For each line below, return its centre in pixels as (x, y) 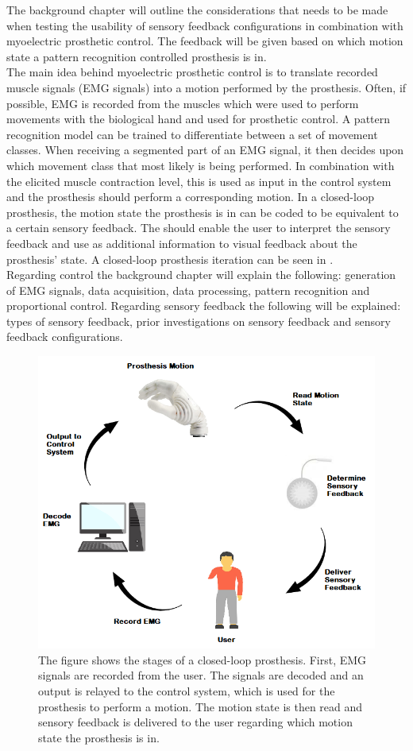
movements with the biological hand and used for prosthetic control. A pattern (199, 119)
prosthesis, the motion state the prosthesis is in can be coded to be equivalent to (203, 212)
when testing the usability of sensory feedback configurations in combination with (205, 25)
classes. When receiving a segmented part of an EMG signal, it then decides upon (205, 150)
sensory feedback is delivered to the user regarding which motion (195, 722)
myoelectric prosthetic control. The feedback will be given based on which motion (205, 41)
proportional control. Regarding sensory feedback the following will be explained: (204, 306)
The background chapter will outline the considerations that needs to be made (197, 10)
